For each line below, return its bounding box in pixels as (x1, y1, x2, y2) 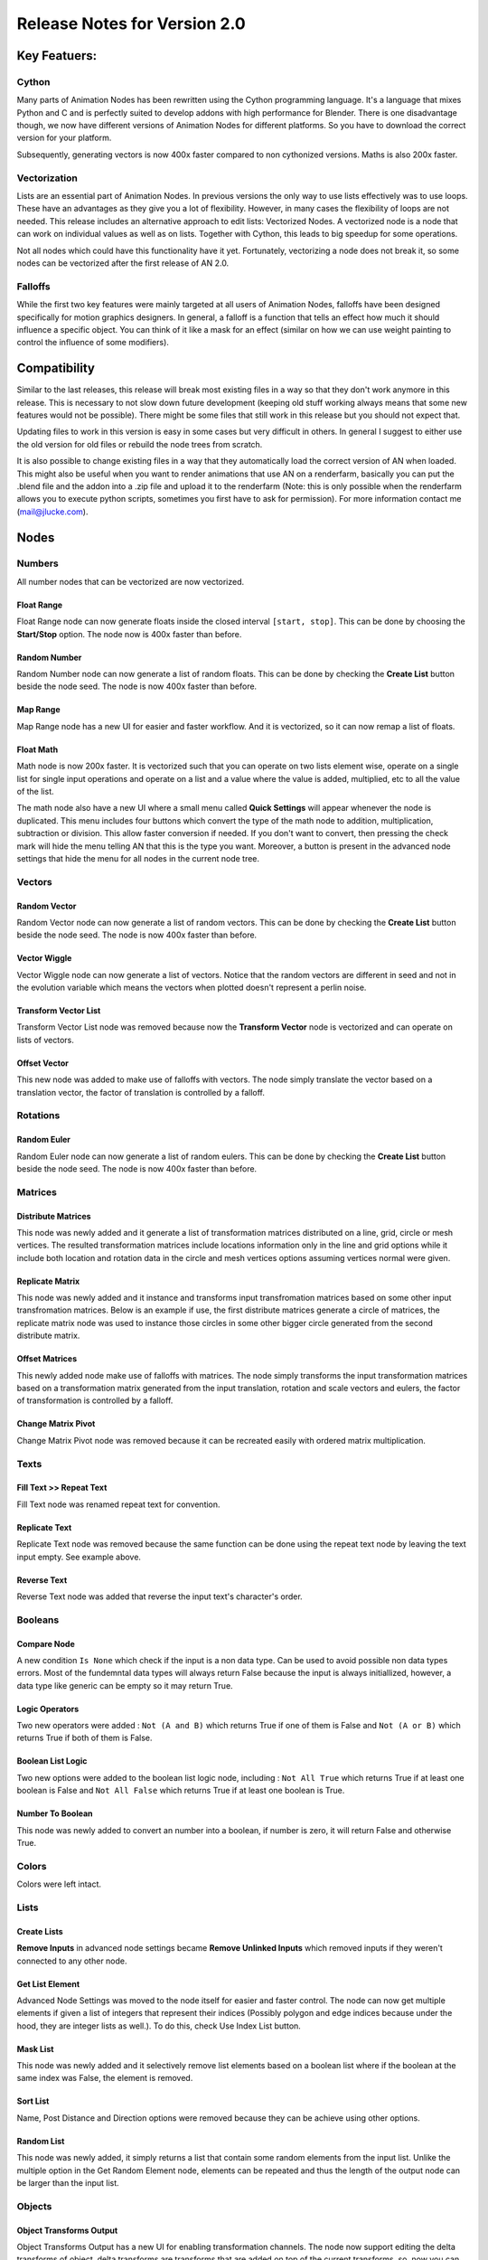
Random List (16, 2135, 65, 2146)
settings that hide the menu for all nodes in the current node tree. (16, 852, 260, 863)
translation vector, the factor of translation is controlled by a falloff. (16, 1087, 266, 1097)
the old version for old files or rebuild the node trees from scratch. (16, 438, 263, 449)
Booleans (16, 1614, 60, 1626)
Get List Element (16, 1978, 80, 1989)
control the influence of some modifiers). (16, 337, 169, 348)
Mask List (16, 2043, 54, 2054)
